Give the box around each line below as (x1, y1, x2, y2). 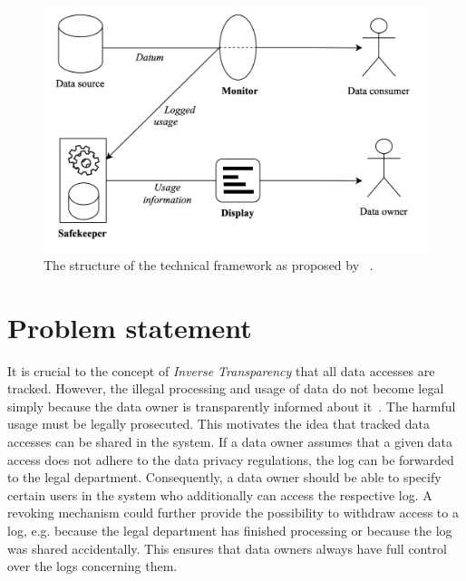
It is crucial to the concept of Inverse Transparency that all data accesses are (7, 361, 435, 380)
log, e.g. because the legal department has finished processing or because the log (7, 521, 452, 540)
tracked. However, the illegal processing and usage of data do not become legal (7, 379, 444, 398)
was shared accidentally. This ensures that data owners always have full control (7, 538, 447, 557)
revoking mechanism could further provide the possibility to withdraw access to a (7, 503, 459, 522)
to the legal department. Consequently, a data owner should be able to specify (7, 468, 442, 487)
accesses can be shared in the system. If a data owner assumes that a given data (7, 432, 453, 451)
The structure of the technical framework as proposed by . (44, 255, 374, 274)
